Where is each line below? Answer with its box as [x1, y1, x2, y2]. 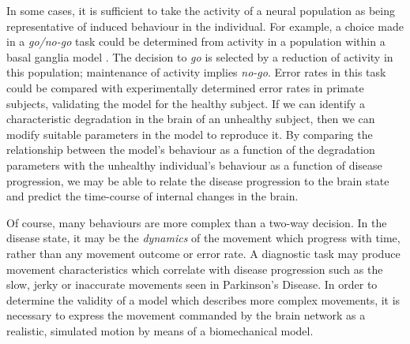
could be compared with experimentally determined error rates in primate [6, 79, 364, 95]
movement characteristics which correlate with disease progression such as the [6, 260, 383, 277]
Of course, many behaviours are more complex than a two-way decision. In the [6, 214, 387, 230]
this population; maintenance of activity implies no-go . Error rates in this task [6, 64, 386, 80]
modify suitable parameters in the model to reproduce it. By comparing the [6, 125, 373, 142]
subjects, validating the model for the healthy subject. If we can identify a [6, 95, 366, 111]
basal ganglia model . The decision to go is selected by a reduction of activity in [6, 48, 393, 65]
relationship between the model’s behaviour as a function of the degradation [6, 141, 375, 158]
